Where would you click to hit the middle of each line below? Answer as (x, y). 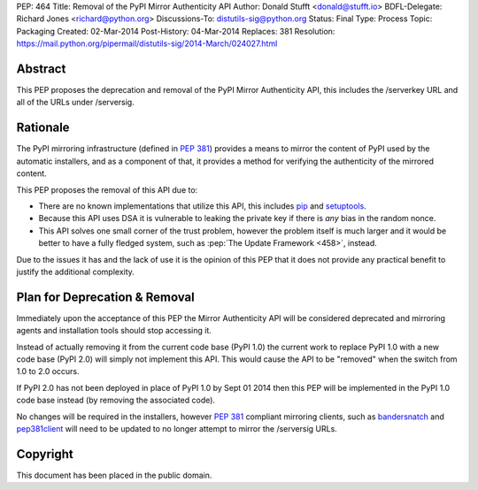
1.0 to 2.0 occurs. (48, 371)
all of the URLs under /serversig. (75, 103)
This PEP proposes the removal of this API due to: (107, 189)
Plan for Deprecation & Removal (105, 297)
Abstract (41, 69)
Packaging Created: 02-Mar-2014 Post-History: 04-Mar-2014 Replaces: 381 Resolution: (176, 31)
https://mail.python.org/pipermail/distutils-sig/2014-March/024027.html (147, 43)
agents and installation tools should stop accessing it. (114, 331)
